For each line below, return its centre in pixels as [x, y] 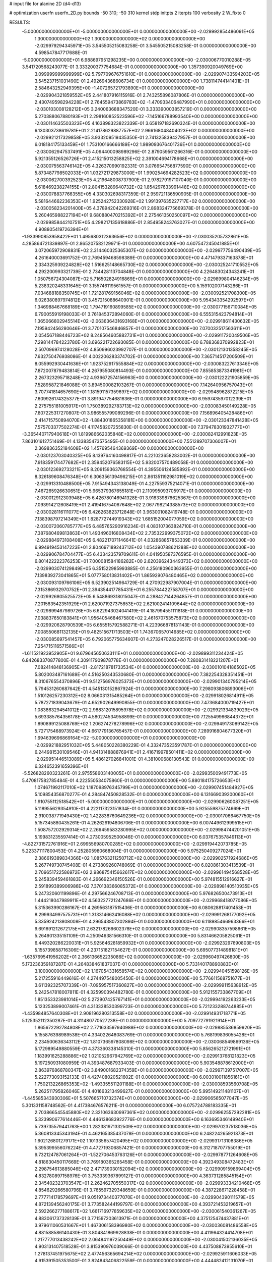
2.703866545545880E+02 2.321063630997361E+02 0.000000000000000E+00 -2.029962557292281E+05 [147, 1112]
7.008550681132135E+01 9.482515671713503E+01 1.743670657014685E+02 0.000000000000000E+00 [143, 632]
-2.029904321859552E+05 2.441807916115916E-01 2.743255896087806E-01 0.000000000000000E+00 [144, 95]
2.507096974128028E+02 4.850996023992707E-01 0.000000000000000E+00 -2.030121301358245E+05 [146, 349]
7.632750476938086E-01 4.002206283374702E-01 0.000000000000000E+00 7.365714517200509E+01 [144, 356]
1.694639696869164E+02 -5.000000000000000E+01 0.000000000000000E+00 [120, 738]
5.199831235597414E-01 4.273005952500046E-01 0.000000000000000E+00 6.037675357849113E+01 [143, 837]
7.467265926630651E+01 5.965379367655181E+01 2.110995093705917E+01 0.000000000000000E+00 [143, 491]
